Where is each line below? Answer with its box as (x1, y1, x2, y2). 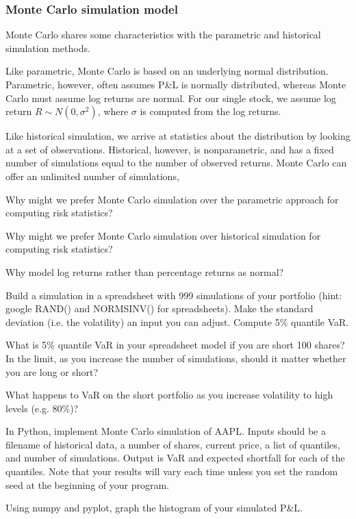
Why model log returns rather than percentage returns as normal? (5, 264, 284, 279)
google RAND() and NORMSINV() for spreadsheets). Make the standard (5, 301, 314, 316)
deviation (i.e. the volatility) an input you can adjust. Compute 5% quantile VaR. (5, 314, 349, 329)
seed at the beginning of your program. (5, 477, 169, 492)
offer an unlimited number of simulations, (5, 168, 179, 183)
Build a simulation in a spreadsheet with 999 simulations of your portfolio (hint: (5, 288, 342, 302)
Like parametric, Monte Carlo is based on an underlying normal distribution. (5, 64, 329, 78)
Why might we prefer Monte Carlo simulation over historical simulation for (5, 228, 321, 242)
